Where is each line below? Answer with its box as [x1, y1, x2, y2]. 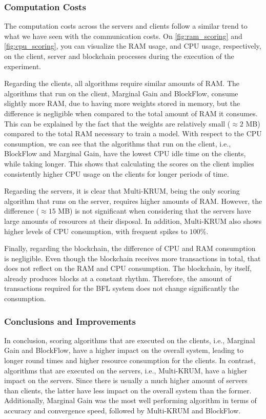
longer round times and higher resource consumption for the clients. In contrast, [4, 355, 256, 366]
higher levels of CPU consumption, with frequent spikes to [4, 225, 188, 236]
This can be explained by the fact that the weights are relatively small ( [4, 118, 231, 129]
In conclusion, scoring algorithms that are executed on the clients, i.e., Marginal [4, 334, 255, 345]
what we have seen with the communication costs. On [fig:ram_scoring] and [4, 30, 242, 41]
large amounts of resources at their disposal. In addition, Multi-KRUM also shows [4, 215, 262, 226]
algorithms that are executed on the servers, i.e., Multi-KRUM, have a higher [4, 365, 248, 375]
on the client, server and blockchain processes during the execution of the [4, 51, 234, 61]
